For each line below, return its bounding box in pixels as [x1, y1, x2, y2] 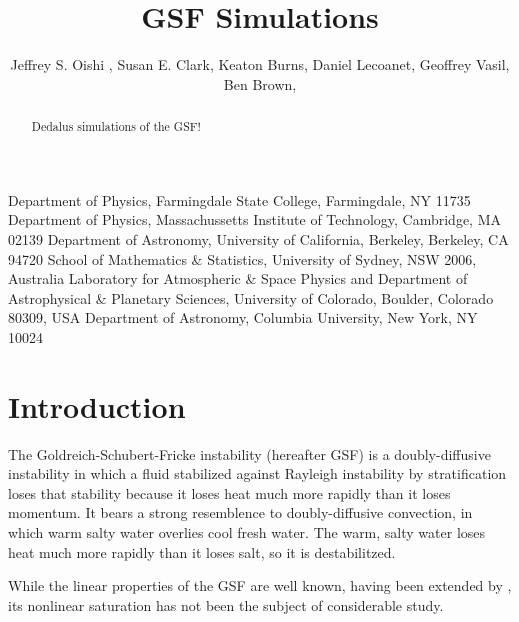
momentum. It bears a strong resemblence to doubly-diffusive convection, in [8, 502, 473, 523]
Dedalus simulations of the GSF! [31, 118, 201, 135]
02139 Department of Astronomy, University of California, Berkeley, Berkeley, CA [8, 228, 509, 249]
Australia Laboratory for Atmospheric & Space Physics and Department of [8, 268, 468, 289]
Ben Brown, [223, 73, 297, 94]
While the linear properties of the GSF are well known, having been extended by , [8, 575, 512, 596]
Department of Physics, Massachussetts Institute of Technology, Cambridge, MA [8, 209, 502, 230]
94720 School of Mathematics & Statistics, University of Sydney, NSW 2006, [8, 248, 477, 269]
